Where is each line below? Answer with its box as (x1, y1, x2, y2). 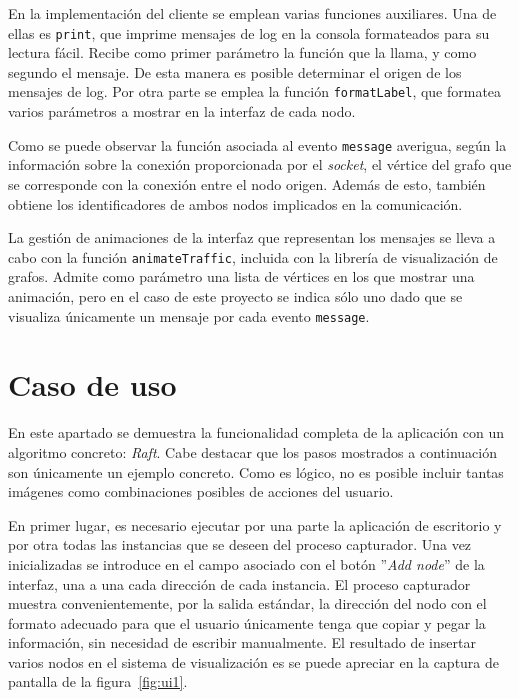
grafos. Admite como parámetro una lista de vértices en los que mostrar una (8, 266, 475, 287)
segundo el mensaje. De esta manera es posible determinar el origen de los (8, 61, 462, 82)
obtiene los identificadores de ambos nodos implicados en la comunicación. (8, 193, 463, 214)
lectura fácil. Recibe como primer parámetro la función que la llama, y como (8, 42, 477, 63)
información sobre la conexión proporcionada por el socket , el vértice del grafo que (8, 154, 512, 175)
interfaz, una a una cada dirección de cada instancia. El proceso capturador (8, 573, 471, 594)
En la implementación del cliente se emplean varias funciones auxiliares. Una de (8, 3, 497, 23)
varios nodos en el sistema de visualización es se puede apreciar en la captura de (8, 651, 500, 672)
